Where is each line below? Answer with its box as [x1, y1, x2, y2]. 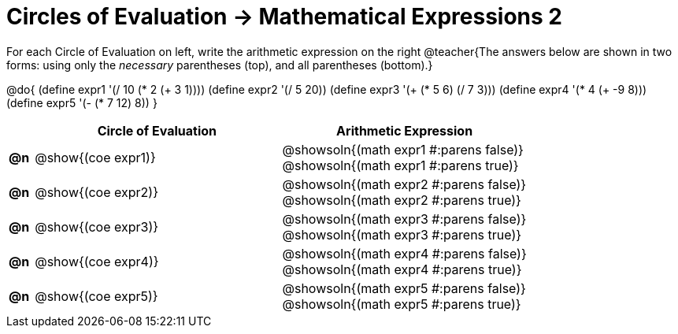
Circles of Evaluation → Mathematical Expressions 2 [6, 3, 562, 30]
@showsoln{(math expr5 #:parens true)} [282, 295, 521, 312]
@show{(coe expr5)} [35, 288, 158, 304]
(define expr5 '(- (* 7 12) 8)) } [6, 95, 157, 109]
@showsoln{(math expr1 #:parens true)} [282, 157, 519, 173]
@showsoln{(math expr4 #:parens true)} [282, 261, 522, 277]
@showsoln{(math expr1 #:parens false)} [282, 141, 524, 158]
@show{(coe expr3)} [35, 218, 159, 235]
